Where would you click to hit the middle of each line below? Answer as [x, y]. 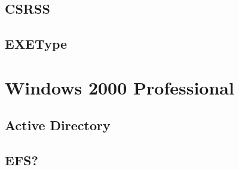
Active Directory [58, 125]
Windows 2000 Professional [119, 87]
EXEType [36, 44]
